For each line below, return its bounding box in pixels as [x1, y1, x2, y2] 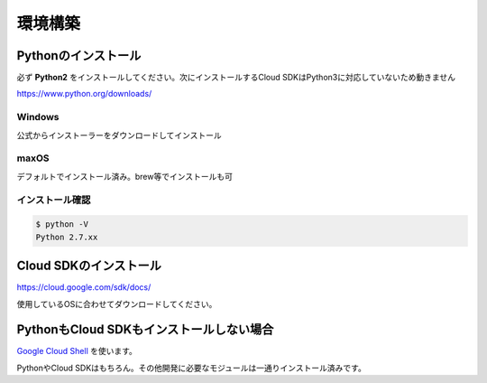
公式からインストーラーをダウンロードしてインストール [16, 129, 223, 140]
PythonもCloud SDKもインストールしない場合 [16, 322, 274, 338]
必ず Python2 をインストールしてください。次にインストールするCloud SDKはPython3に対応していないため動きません [16, 72, 455, 83]
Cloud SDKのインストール [16, 258, 161, 274]
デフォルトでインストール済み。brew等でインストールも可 [16, 171, 234, 182]
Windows [16, 111, 60, 124]
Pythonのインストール [16, 48, 142, 63]
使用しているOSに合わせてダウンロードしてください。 [16, 298, 217, 309]
